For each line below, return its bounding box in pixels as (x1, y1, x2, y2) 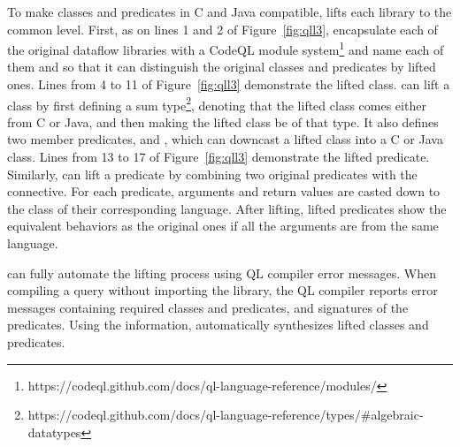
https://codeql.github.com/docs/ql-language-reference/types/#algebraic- (27, 405, 424, 424)
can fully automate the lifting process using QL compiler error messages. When (7, 263, 437, 282)
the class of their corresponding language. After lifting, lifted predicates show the (7, 199, 447, 217)
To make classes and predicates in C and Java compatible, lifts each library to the (7, 3, 452, 20)
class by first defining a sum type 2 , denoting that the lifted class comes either (7, 93, 426, 114)
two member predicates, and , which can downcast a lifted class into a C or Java (7, 130, 443, 148)
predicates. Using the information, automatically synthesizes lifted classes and (7, 315, 429, 334)
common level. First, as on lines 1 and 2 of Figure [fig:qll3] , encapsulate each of (7, 19, 438, 38)
